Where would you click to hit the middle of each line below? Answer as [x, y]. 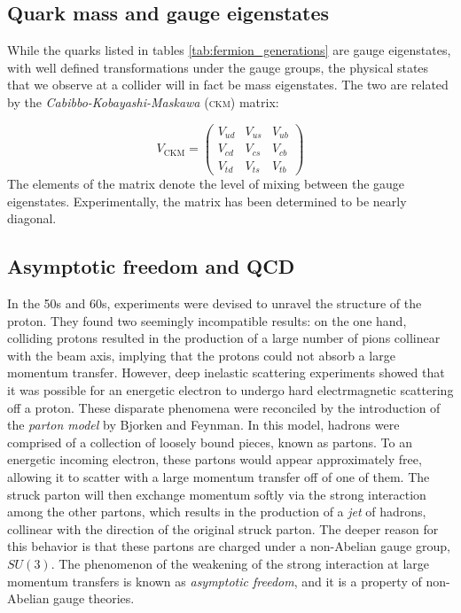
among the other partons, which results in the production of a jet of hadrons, [217, 512]
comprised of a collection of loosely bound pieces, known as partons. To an [210, 442]
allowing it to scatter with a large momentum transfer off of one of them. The [219, 477]
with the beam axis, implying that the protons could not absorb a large [201, 355]
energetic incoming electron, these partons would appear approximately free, [215, 459]
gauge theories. [94, 598]
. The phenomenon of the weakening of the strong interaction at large [240, 563]
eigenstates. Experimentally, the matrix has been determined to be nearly [207, 201]
